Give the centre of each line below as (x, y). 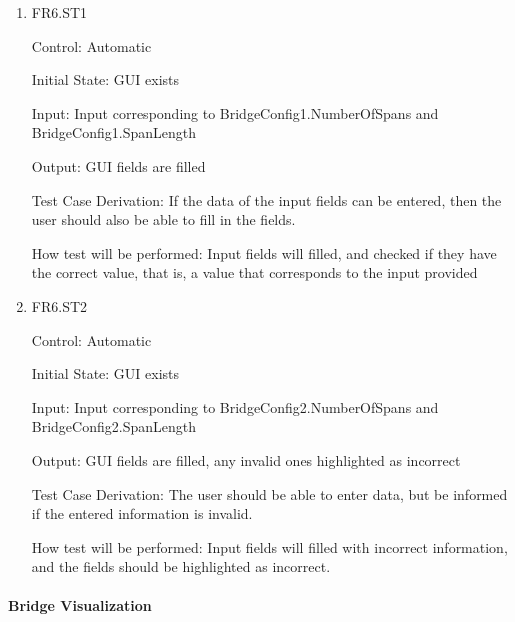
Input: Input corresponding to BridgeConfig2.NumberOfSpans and (235, 406)
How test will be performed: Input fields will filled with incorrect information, (269, 546)
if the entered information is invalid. (142, 513)
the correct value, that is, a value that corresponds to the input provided (254, 272)
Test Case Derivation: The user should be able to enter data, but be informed (269, 493)
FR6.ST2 (59, 305)
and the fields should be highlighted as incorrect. (181, 566)
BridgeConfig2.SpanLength (113, 426)
